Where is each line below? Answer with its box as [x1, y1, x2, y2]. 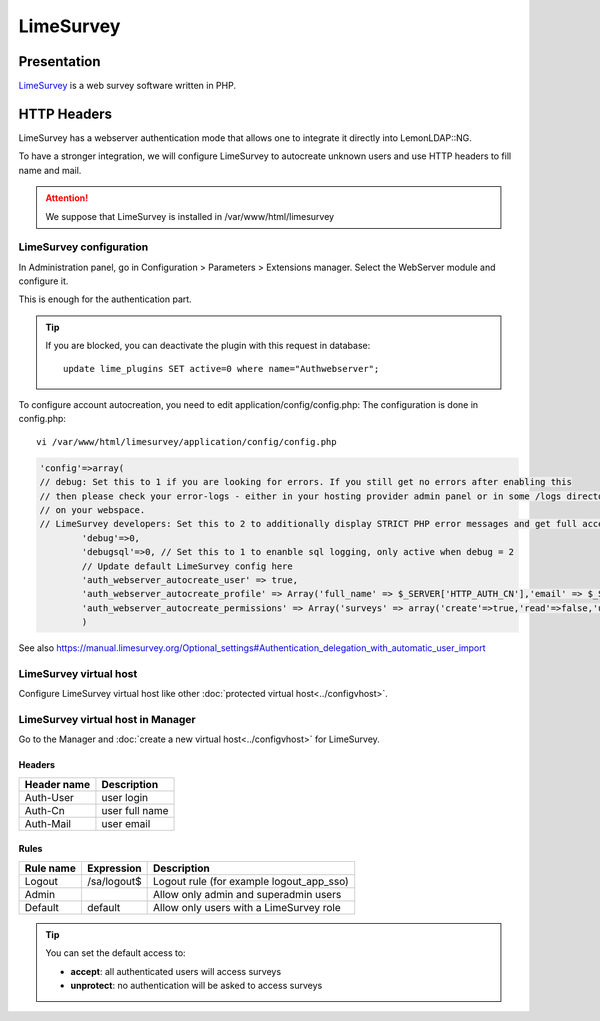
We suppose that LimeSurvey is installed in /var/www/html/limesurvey [45, 210, 335, 222]
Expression [86, 861, 142, 875]
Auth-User [24, 790, 74, 804]
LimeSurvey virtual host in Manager [18, 712, 196, 726]
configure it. [18, 275, 69, 287]
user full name [101, 803, 169, 817]
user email [101, 816, 151, 830]
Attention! [45, 192, 89, 204]
